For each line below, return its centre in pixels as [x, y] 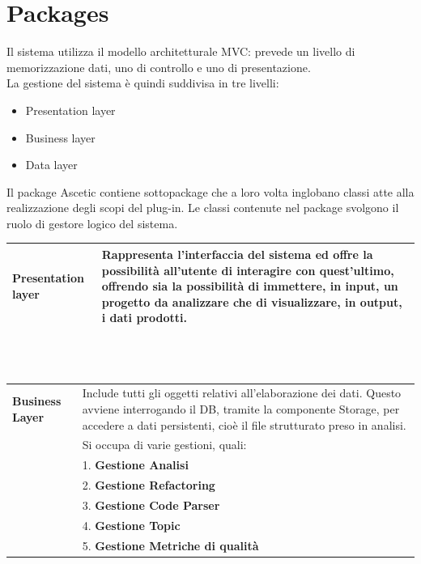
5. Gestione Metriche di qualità [170, 545]
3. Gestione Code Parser [151, 505]
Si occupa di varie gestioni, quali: [164, 445]
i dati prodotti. [144, 318]
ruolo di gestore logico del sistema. [92, 223]
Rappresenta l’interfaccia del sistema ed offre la [237, 254]
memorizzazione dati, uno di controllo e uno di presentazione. [159, 67]
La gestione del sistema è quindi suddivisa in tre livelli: [143, 83]
